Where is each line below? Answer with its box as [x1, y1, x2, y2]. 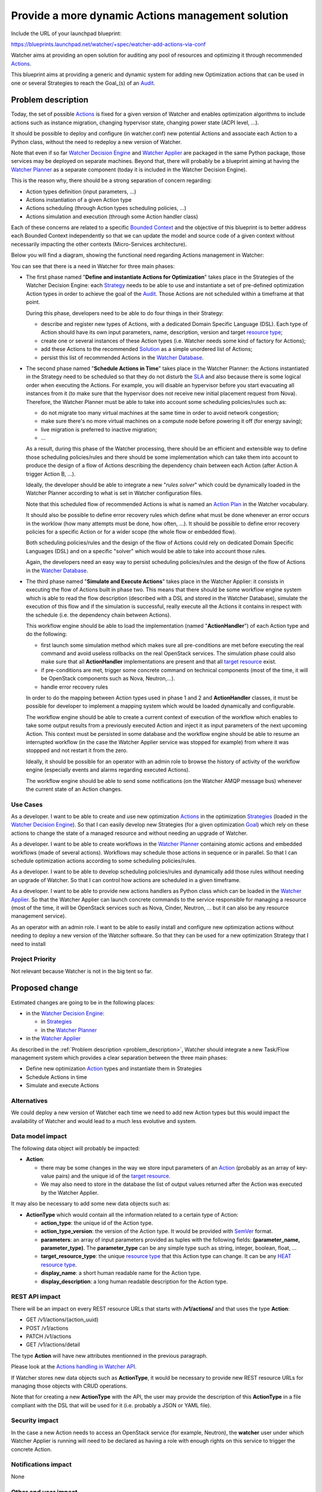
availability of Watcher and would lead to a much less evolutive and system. [11, 1117, 197, 1124]
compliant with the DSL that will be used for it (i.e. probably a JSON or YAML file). [11, 1401, 212, 1408]
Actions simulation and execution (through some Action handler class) [26, 212, 199, 220]
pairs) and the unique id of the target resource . [55, 1172, 171, 1179]
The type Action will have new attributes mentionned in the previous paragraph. [11, 1352, 208, 1359]
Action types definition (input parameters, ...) [26, 188, 137, 195]
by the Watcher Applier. [41, 1189, 99, 1196]
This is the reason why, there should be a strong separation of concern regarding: [11, 177, 212, 184]
